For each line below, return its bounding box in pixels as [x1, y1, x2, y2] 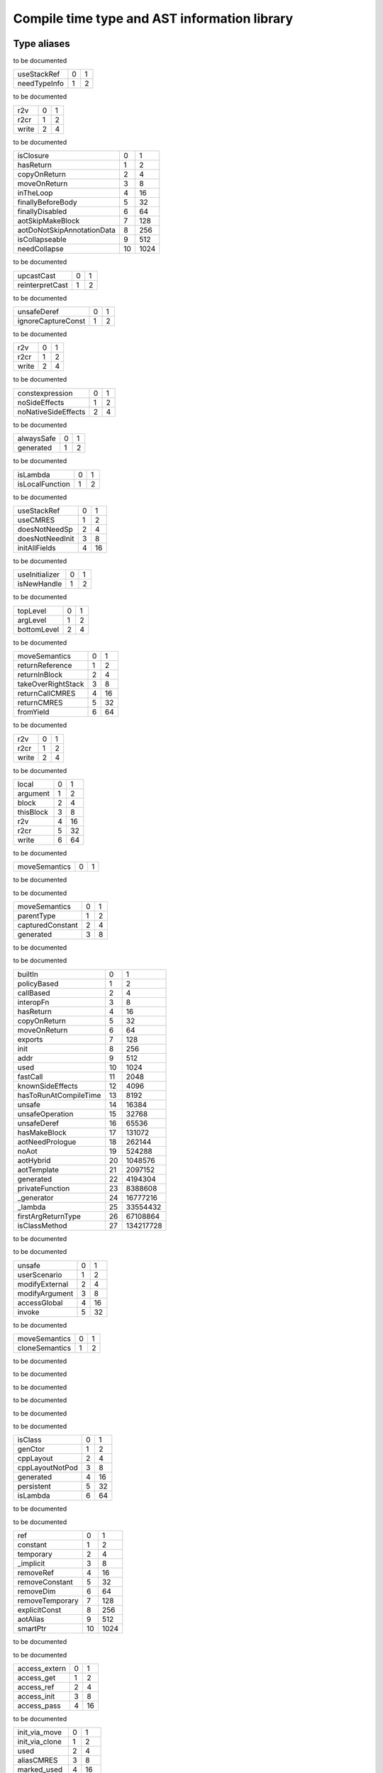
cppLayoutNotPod [17, 1463, 78, 1473]
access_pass [17, 1701, 61, 1711]
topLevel [17, 606, 47, 616]
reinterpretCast [17, 280, 69, 290]
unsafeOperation [17, 1108, 74, 1118]
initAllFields [17, 543, 56, 552]
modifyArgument [17, 1288, 74, 1298]
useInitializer [17, 569, 60, 579]
